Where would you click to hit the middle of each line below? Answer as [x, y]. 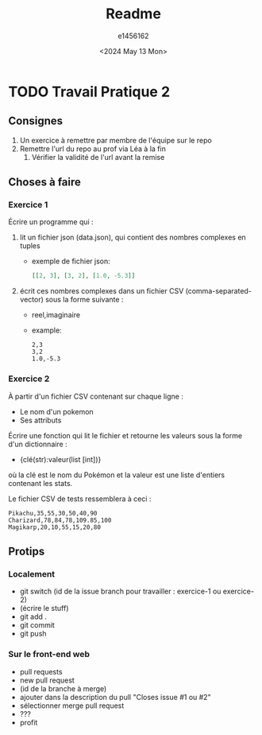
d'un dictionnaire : [38, 444]
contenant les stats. [40, 483]
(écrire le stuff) [44, 609]
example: [46, 330]
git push [33, 634]
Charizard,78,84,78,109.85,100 [60, 520]
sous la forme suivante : [84, 300]
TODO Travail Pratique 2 [89, 91]
